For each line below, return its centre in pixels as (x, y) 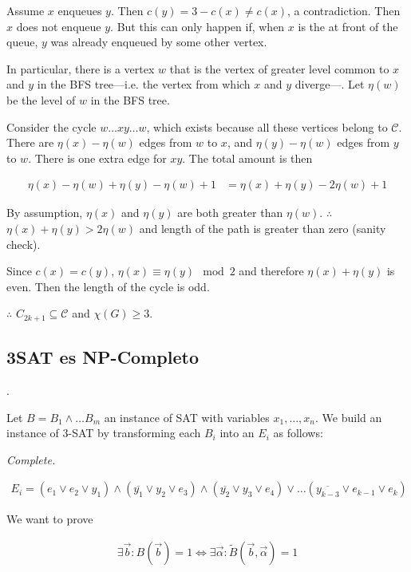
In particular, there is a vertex (81, 68)
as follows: (298, 433)
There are (30, 142)
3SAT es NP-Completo (103, 357)
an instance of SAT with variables (187, 417)
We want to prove (50, 519)
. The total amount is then (247, 158)
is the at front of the (348, 26)
